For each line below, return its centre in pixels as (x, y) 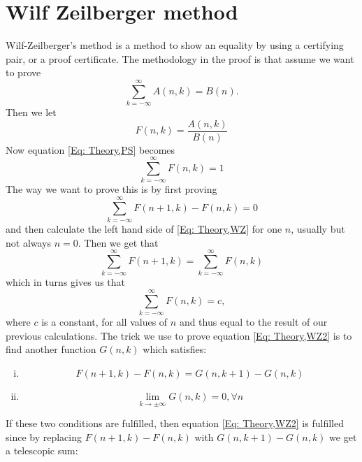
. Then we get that (118, 242)
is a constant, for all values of (104, 322)
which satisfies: (175, 349)
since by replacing (44, 436)
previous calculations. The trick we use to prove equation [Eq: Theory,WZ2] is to (179, 335)
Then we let (31, 112)
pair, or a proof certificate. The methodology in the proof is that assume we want (180, 58)
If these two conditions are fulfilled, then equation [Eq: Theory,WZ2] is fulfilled (175, 423)
